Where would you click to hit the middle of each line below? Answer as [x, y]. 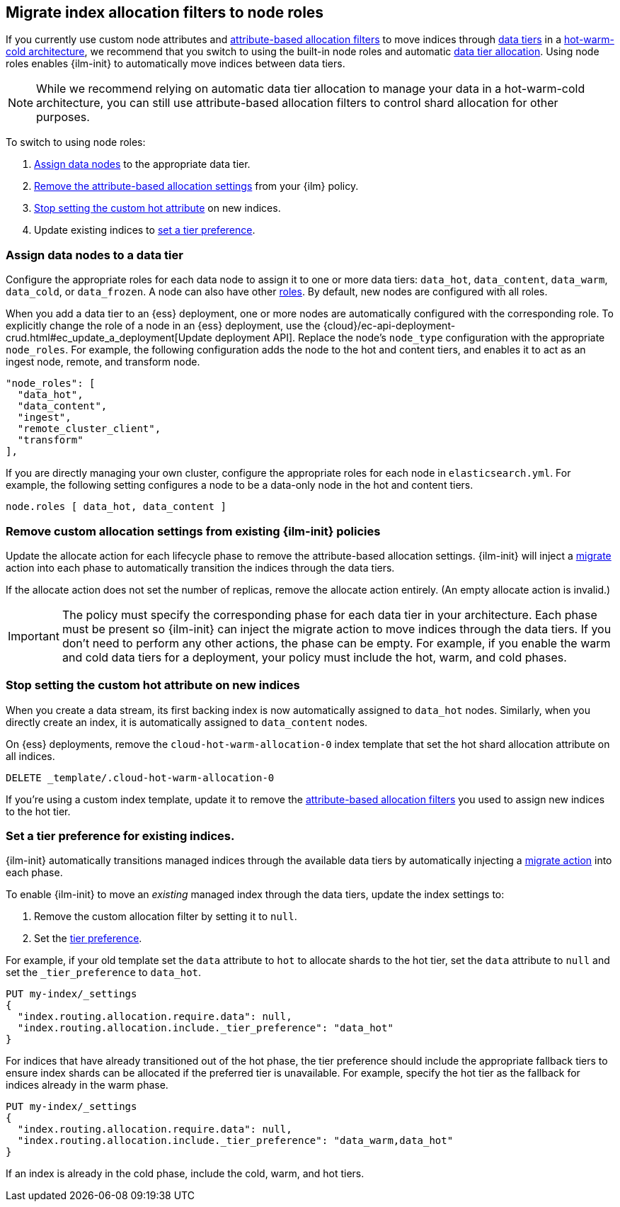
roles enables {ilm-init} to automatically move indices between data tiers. [176, 64]
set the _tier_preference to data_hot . [104, 973]
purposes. [63, 117]
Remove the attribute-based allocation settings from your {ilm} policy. [196, 186]
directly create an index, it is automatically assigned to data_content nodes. [187, 722]
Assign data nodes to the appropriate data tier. [142, 164]
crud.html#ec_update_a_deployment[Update [109, 338]
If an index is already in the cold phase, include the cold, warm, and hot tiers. [185, 1174]
